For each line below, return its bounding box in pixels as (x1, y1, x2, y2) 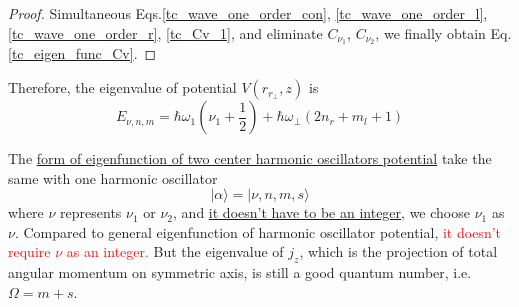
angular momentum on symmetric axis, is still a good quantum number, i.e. (8, 262, 472, 283)
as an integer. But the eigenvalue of (66, 241, 284, 262)
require (8, 241, 51, 262)
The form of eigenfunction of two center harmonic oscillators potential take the (8, 148, 492, 169)
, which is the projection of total (299, 241, 498, 262)
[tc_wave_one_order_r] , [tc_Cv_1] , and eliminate (8, 22, 323, 43)
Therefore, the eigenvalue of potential (8, 77, 237, 98)
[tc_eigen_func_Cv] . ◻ (8, 43, 157, 64)
